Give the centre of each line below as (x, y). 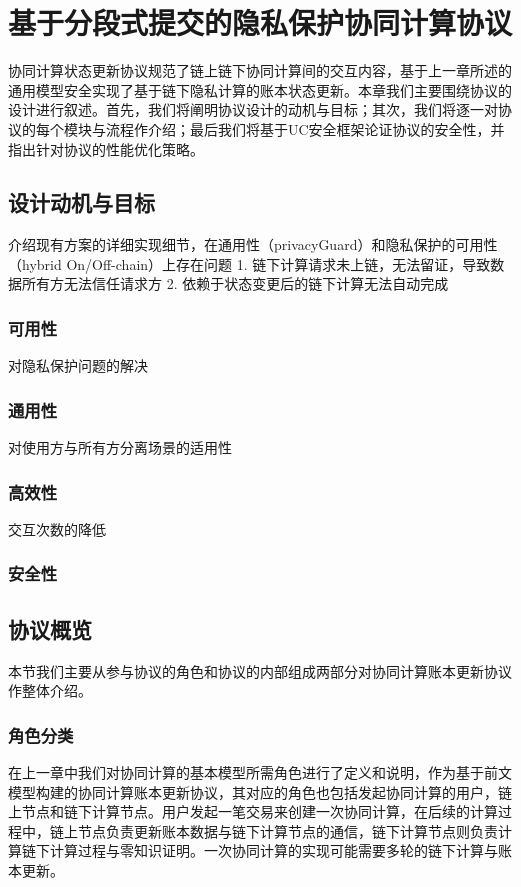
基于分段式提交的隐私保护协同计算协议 (260, 22)
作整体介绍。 (50, 690)
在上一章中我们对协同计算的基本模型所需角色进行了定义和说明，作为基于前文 (260, 771)
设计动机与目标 (81, 202)
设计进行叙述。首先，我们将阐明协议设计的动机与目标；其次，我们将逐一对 (253, 109)
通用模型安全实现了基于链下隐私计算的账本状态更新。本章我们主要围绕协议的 (260, 89)
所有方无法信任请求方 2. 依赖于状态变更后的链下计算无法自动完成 (235, 283)
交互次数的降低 (57, 528)
